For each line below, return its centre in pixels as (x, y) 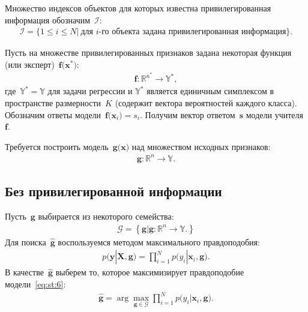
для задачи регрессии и (90, 91)
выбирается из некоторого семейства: (106, 216)
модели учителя (274, 114)
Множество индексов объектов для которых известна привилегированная (138, 8)
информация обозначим (48, 19)
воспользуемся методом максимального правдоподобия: (159, 241)
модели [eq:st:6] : (35, 284)
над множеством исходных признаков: (201, 146)
